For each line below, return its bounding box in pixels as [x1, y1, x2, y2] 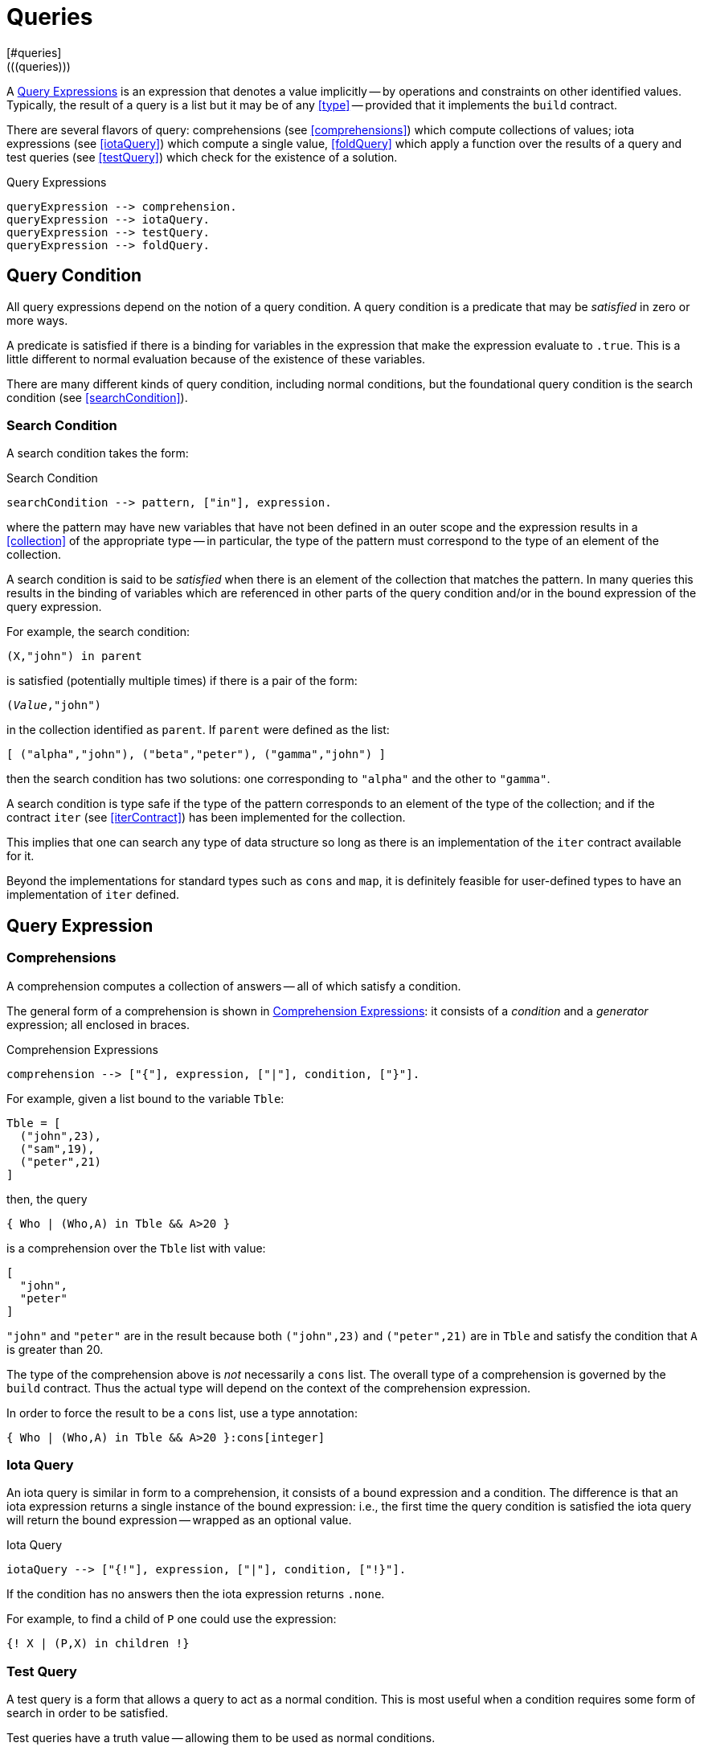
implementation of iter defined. [6, 888, 180, 902]
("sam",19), [19, 1142, 95, 1155]
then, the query [6, 1191, 88, 1206]
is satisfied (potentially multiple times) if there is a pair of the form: [6, 674, 358, 688]
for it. [6, 849, 35, 863]
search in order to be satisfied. [6, 1706, 169, 1720]
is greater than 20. [6, 1342, 104, 1356]
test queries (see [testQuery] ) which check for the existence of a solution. [6, 150, 398, 164]
